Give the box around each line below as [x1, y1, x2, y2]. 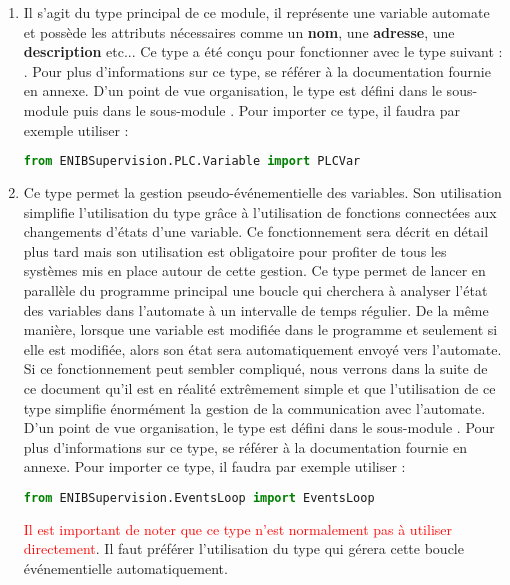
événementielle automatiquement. [23, 558, 228, 578]
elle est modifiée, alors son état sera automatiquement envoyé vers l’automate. [23, 338, 502, 359]
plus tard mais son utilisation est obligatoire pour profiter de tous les [23, 240, 447, 261]
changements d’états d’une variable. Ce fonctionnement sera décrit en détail [23, 221, 489, 242]
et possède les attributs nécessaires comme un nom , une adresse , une [23, 21, 455, 42]
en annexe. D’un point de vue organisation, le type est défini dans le [23, 80, 442, 101]
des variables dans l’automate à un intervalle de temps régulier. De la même [23, 299, 489, 320]
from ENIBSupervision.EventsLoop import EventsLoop [23, 490, 375, 505]
